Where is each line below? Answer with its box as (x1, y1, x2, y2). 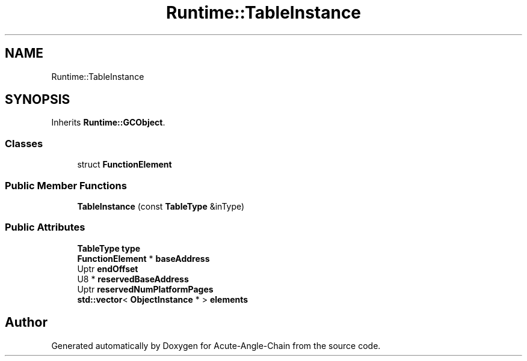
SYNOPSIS (5, 92, 70, 108)
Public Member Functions (5, 179, 127, 192)
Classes (5, 137, 43, 150)
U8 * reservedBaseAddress (77, 273, 189, 284)
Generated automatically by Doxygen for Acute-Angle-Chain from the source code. (51, 340, 381, 351)
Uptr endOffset (77, 263, 138, 274)
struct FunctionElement (77, 159, 172, 170)
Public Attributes (5, 221, 85, 234)
